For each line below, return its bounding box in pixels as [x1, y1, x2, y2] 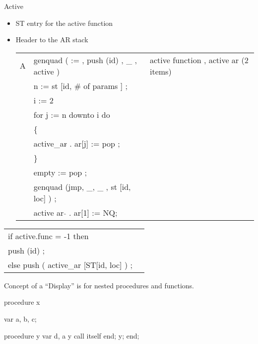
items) [149, 65, 172, 77]
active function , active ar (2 [149, 54, 249, 66]
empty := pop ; [33, 166, 87, 178]
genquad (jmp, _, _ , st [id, [33, 180, 131, 192]
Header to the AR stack [15, 34, 88, 45]
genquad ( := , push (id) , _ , [33, 54, 137, 66]
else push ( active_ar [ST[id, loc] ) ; [8, 258, 132, 270]
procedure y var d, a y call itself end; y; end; [4, 330, 139, 341]
